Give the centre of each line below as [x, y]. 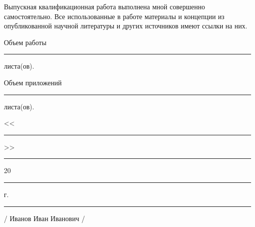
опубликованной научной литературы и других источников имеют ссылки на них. [126, 26]
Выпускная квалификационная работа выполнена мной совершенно [104, 6]
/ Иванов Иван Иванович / [45, 218]
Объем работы [25, 42]
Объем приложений [33, 82]
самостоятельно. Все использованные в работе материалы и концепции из [114, 16]
